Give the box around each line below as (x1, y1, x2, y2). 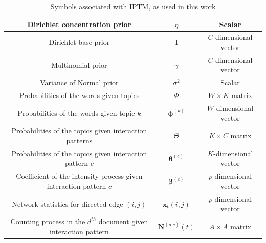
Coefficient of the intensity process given (16, 171, 143, 181)
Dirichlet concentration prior (27, 18, 131, 29)
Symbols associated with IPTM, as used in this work (50, 1, 216, 11)
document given (98, 216, 148, 227)
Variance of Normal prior (40, 77, 119, 88)
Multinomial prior (51, 59, 107, 70)
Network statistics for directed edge (12, 198, 123, 209)
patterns (66, 135, 93, 146)
